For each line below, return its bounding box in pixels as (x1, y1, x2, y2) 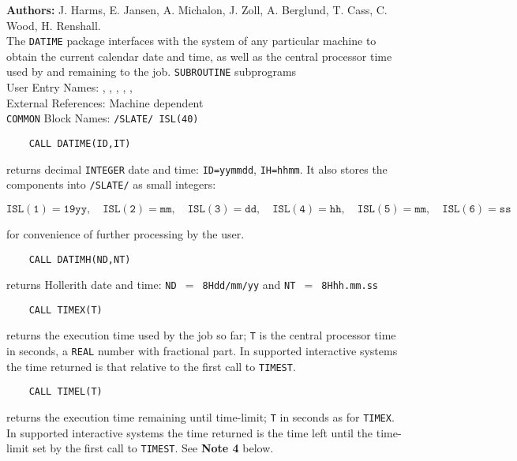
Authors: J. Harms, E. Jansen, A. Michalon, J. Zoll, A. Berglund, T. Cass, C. (6, 2, 388, 17)
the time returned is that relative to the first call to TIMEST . (6, 358, 296, 374)
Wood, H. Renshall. (6, 17, 101, 33)
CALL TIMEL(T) (28, 386, 103, 398)
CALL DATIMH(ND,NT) (28, 253, 131, 265)
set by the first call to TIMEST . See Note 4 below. (32, 440, 274, 456)
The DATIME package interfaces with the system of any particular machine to (6, 32, 377, 49)
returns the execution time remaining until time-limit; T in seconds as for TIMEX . (6, 409, 395, 425)
